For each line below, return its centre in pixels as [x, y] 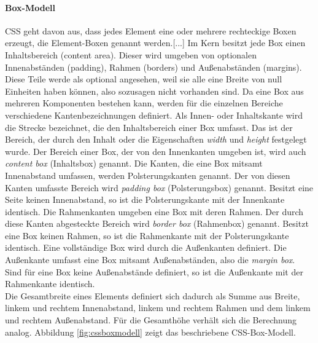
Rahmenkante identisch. [50, 284]
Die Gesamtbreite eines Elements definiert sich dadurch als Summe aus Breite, [153, 295]
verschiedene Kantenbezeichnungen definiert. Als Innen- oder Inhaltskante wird [154, 115]
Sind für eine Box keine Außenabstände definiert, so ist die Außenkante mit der [154, 271]
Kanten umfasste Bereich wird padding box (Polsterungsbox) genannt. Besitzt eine [159, 187]
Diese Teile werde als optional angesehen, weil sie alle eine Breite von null [144, 79]
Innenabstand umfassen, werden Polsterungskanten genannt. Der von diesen [148, 175]
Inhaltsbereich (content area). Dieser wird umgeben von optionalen [131, 54]
